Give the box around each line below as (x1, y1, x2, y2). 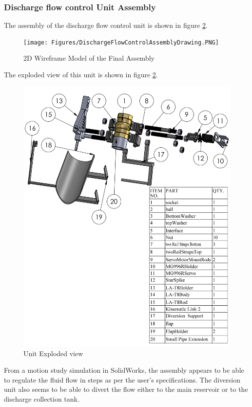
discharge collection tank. (4, 393, 79, 404)
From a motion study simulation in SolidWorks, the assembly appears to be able (4, 365, 244, 375)
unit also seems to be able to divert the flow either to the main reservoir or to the (4, 384, 248, 394)
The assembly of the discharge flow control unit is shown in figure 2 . (4, 20, 208, 30)
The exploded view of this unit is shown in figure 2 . (4, 69, 158, 80)
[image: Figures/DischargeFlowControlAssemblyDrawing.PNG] (23, 39, 219, 46)
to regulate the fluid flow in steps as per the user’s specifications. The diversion (4, 374, 240, 384)
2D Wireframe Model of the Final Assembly (23, 53, 155, 63)
